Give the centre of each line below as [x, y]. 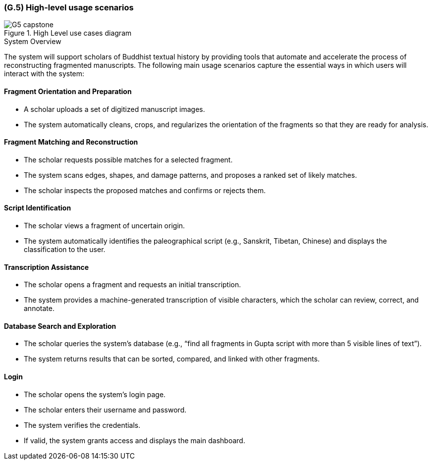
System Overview [33, 42]
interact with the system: [44, 74]
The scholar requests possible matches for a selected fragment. [128, 159]
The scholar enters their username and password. [105, 410]
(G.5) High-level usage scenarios [69, 7]
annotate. [39, 309]
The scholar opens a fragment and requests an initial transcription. [133, 285]
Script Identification [38, 208]
